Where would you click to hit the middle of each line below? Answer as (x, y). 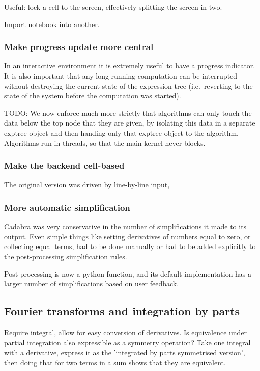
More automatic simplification (67, 207)
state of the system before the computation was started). (93, 96)
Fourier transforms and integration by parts (122, 311)
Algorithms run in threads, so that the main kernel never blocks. (105, 143)
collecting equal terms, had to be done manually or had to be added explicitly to (130, 246)
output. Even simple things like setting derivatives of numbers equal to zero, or (127, 236)
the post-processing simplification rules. (66, 256)
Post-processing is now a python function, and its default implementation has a (128, 273)
